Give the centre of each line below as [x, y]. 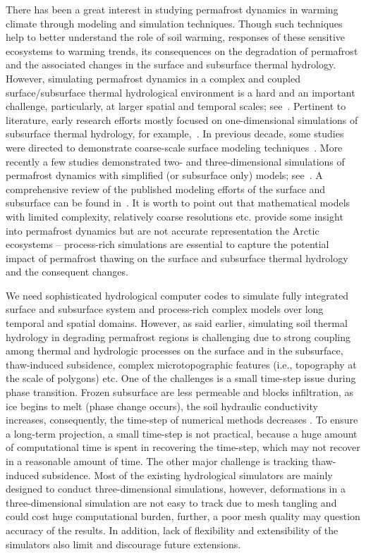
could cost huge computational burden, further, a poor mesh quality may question [183, 516]
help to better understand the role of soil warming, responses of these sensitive [176, 37]
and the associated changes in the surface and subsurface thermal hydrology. [171, 64]
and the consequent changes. [67, 272]
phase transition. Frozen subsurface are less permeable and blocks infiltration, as [180, 392]
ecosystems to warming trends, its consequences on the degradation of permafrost [182, 50]
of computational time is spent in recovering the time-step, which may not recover [183, 447]
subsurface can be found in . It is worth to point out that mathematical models [178, 203]
